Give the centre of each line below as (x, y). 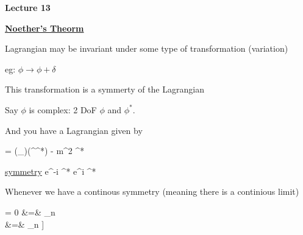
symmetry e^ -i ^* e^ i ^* (51, 171)
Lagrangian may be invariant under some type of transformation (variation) (147, 48)
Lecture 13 (28, 7)
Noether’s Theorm (45, 28)
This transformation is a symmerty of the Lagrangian (105, 89)
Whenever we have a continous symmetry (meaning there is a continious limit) (152, 191)
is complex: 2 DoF (63, 109)
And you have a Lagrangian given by (74, 130)
